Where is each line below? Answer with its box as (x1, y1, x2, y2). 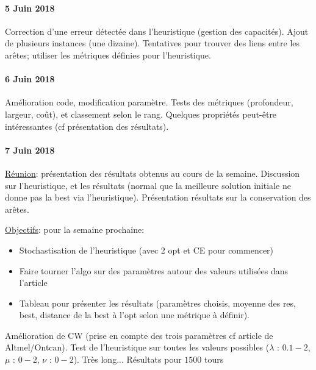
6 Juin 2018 (5, 73, 55, 85)
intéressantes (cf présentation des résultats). (5, 119, 169, 132)
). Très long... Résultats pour (73, 353, 182, 366)
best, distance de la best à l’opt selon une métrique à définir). (19, 308, 250, 321)
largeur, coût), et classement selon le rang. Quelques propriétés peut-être (5, 107, 277, 120)
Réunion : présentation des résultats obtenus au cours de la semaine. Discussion (5, 166, 300, 179)
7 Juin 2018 (5, 143, 55, 156)
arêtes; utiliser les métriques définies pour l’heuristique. (5, 48, 211, 61)
